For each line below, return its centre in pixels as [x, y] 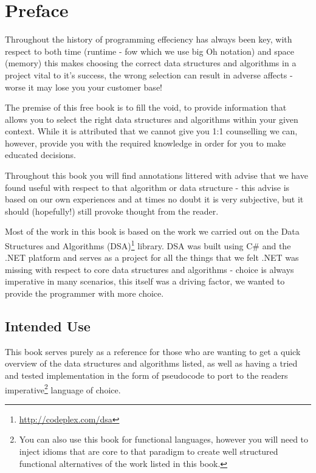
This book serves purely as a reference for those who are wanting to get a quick [153, 351]
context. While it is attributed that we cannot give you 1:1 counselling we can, [151, 131]
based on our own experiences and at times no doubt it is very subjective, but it [154, 199]
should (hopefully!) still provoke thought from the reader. [112, 211]
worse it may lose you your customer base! [84, 87]
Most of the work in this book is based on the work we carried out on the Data [152, 231]
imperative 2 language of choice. [63, 388]
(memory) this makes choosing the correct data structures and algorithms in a [151, 63]
